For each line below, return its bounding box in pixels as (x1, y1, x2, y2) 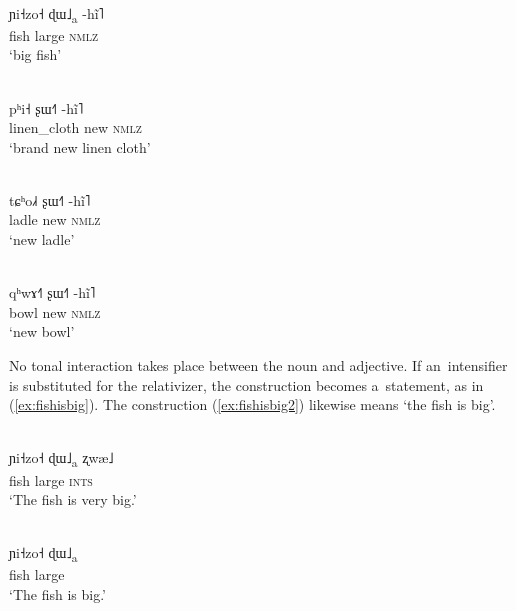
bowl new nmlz (9, 301, 101, 322)
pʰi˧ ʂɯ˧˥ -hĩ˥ (9, 97, 84, 118)
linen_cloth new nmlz (9, 117, 142, 138)
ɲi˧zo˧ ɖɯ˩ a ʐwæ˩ (9, 447, 114, 471)
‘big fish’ (9, 44, 62, 65)
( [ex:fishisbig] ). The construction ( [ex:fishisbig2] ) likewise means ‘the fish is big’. (9, 394, 496, 415)
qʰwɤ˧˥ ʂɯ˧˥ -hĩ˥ (9, 282, 96, 303)
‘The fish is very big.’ (9, 489, 137, 510)
